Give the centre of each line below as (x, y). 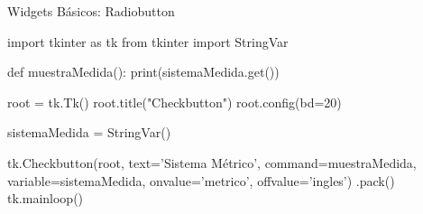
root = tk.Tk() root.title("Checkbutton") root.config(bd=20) (175, 102)
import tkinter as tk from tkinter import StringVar (148, 41)
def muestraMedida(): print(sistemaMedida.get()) (143, 72)
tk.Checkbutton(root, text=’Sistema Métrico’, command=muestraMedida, (212, 162)
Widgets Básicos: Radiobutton (91, 11)
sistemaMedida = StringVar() (89, 132)
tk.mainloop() (46, 198)
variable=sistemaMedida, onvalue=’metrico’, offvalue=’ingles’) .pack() (201, 180)
